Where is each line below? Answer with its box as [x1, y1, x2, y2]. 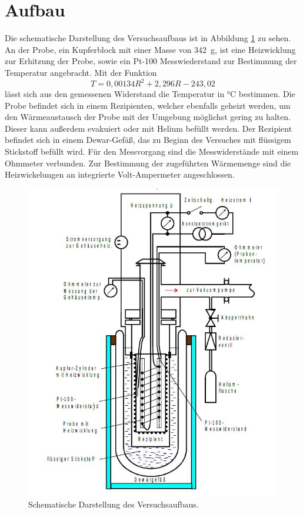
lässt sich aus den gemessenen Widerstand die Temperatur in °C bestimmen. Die [5, 88, 295, 99]
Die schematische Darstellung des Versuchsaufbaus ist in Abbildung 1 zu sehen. [5, 32, 291, 44]
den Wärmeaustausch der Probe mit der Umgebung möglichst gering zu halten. [5, 111, 291, 123]
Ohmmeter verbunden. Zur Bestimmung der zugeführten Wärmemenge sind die [5, 156, 291, 169]
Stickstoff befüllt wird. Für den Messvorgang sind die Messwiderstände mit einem [5, 145, 299, 157]
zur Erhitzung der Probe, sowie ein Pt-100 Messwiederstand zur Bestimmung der [5, 55, 297, 67]
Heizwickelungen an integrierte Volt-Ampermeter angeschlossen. [5, 168, 235, 181]
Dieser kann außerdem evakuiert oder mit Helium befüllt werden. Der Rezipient [5, 122, 292, 134]
